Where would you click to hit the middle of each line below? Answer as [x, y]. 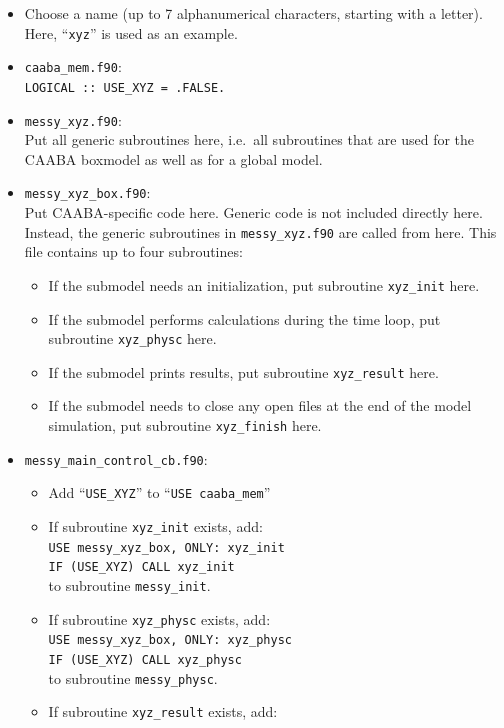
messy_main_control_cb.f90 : [116, 458]
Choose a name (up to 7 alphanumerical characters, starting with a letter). [253, 13]
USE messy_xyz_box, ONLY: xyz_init [166, 547]
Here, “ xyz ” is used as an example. [131, 32]
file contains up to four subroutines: [133, 251]
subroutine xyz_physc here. [132, 338]
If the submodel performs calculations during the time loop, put [244, 318]
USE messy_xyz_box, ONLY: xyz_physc [170, 640]
